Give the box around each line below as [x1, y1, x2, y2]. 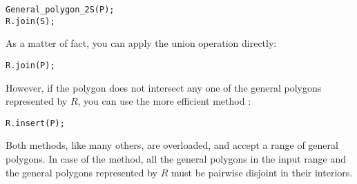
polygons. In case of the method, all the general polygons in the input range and [6, 152, 347, 165]
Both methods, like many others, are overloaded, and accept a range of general [6, 138, 338, 152]
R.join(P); [6, 60, 55, 70]
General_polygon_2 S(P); [6, 5, 115, 14]
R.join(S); [6, 16, 55, 26]
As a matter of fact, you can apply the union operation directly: [6, 36, 277, 50]
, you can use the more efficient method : [77, 94, 251, 108]
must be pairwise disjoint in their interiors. [171, 165, 353, 179]
